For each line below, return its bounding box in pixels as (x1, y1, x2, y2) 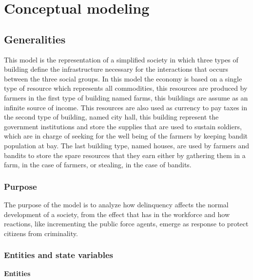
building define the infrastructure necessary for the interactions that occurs (4, 64, 228, 74)
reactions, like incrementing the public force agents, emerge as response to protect (4, 219, 249, 229)
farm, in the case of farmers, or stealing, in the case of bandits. (4, 160, 192, 170)
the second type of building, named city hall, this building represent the (4, 112, 219, 122)
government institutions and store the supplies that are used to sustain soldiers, (4, 121, 242, 131)
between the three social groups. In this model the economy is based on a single (4, 73, 242, 83)
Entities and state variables (4, 249, 113, 261)
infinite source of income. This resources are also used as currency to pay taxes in (4, 102, 247, 112)
